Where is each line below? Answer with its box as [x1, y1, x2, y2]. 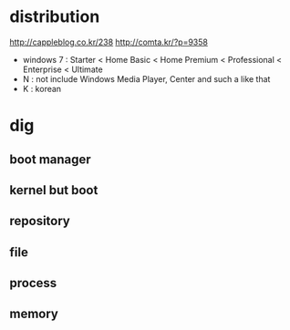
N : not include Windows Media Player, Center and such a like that [22, 73, 271, 84]
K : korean [22, 83, 62, 94]
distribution [9, 6, 100, 27]
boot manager [9, 151, 91, 167]
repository [9, 213, 71, 229]
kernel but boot [9, 182, 98, 198]
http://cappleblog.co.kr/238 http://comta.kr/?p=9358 [9, 36, 208, 47]
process [9, 275, 57, 291]
